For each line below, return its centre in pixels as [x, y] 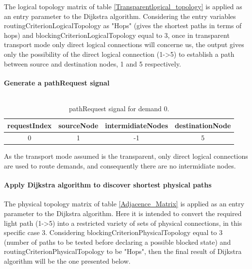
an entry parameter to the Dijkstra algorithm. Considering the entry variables [120, 16]
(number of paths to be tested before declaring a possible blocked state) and [118, 242]
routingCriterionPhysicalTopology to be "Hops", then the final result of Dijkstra [123, 251]
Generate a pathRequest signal [57, 82]
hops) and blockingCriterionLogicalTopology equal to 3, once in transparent [117, 35]
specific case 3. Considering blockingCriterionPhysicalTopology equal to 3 [113, 232]
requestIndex [30, 125]
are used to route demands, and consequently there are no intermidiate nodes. [120, 166]
